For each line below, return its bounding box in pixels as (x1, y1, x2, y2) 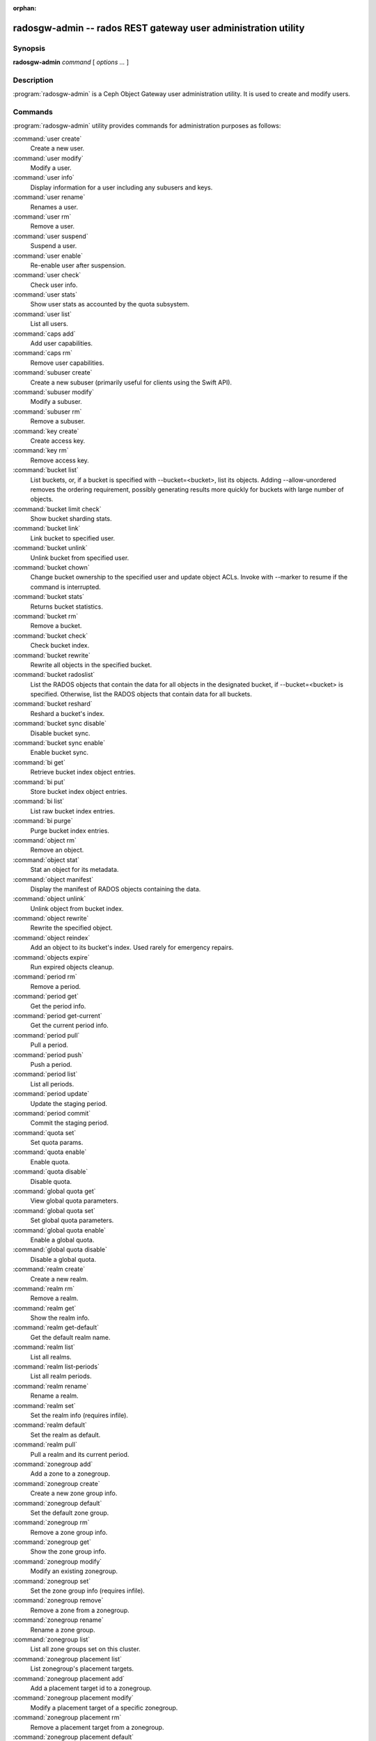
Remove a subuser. (30, 417, 86, 426)
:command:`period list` (13, 1070, 78, 1079)
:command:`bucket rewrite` (13, 651, 91, 659)
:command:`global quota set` (13, 1206, 95, 1215)
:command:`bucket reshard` (13, 700, 93, 708)
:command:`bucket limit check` (13, 505, 102, 513)
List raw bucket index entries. (30, 806, 115, 815)
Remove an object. (30, 846, 84, 854)
